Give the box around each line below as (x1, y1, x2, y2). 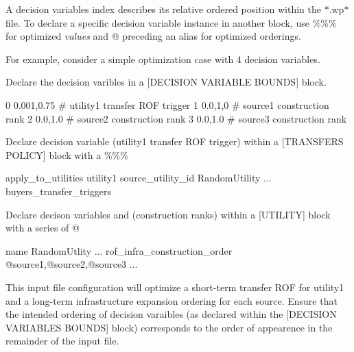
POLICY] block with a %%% (5, 147, 128, 162)
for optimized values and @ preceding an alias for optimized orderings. (5, 29, 301, 43)
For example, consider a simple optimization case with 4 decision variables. (5, 51, 320, 66)
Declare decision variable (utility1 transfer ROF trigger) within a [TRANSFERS (5, 134, 344, 149)
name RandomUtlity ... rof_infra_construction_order (5, 243, 233, 257)
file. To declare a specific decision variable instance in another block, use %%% (5, 15, 337, 29)
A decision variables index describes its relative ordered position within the (5, 2, 321, 16)
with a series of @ (5, 221, 80, 235)
